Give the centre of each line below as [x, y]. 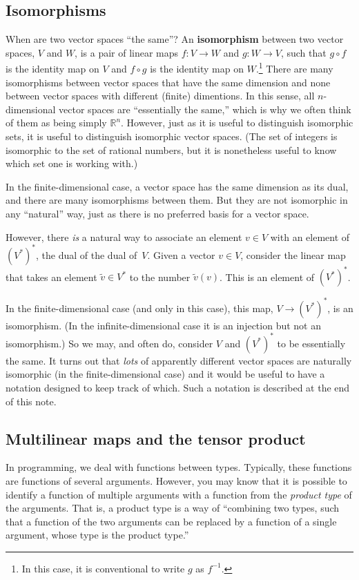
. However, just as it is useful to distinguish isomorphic [237, 123]
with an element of [310, 236]
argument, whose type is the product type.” [97, 535]
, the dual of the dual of [87, 254]
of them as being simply [56, 123]
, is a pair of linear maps [127, 52]
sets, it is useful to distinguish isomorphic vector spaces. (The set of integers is [172, 136]
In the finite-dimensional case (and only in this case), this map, [139, 308]
